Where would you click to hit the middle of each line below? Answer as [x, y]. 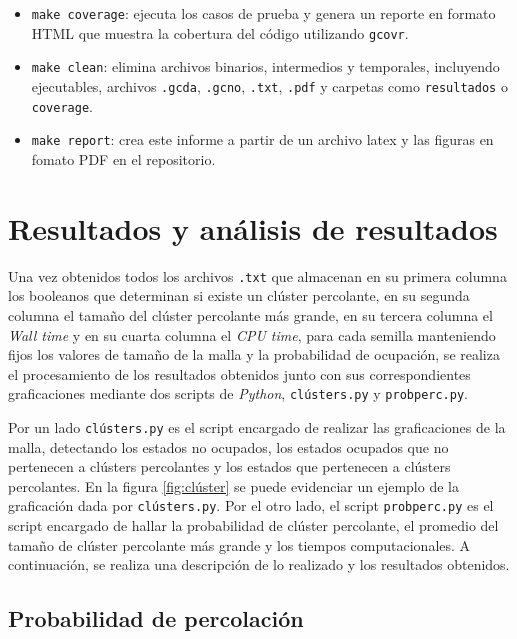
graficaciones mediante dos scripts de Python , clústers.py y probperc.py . [238, 393]
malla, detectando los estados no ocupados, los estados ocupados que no [228, 446]
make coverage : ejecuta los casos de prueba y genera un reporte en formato [263, 13]
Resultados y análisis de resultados [253, 227]
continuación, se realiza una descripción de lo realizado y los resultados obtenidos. [259, 564]
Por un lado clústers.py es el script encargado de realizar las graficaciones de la [257, 426]
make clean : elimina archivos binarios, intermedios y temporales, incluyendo [265, 66]
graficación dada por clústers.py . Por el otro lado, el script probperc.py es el [251, 505]
